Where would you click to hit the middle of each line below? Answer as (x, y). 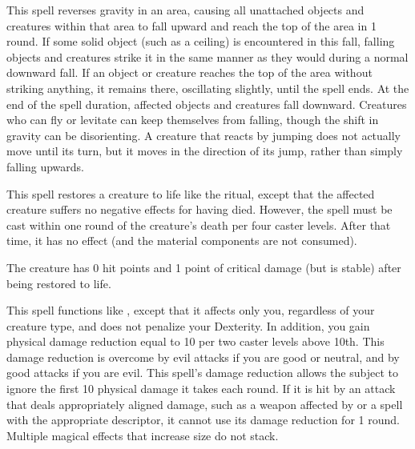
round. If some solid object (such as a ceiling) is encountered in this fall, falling (201, 41)
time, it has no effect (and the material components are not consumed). (182, 241)
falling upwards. (45, 166)
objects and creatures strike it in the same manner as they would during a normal (207, 56)
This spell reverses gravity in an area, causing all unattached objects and (185, 10)
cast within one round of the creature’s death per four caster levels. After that (199, 225)
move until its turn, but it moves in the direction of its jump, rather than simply (205, 151)
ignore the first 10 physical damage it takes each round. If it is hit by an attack (201, 389)
